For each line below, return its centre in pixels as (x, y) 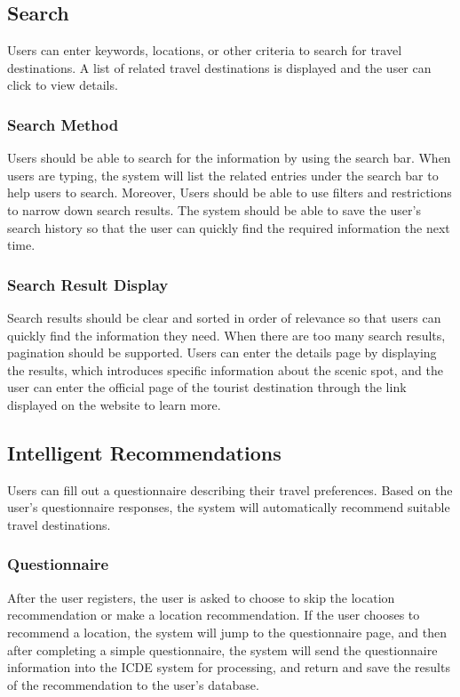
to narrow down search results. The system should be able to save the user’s (214, 209)
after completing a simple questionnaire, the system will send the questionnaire (222, 649)
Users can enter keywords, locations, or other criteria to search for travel (205, 50)
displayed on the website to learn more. (114, 404)
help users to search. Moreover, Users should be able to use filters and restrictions (230, 192)
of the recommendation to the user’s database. (133, 684)
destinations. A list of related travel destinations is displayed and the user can (219, 67)
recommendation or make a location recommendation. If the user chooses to (214, 615)
